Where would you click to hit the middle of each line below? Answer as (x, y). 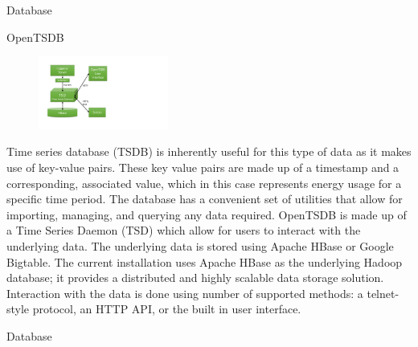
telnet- (383, 293)
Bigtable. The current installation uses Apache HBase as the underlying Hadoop (205, 261)
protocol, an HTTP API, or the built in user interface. (167, 309)
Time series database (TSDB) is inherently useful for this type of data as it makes (209, 151)
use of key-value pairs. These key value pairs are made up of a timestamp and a (203, 167)
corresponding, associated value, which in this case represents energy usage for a (204, 183)
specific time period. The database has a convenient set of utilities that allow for (205, 199)
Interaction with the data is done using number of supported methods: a (185, 293)
